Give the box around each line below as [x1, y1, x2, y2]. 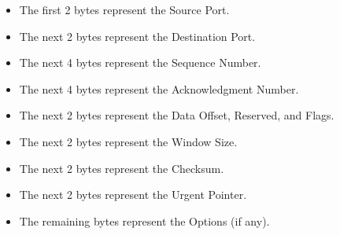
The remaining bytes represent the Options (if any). [19, 212, 270, 229]
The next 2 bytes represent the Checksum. [19, 160, 224, 176]
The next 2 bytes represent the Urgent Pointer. [19, 186, 247, 203]
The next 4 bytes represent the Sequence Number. [19, 54, 261, 71]
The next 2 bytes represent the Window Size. [19, 133, 238, 149]
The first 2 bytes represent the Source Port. [19, 2, 230, 17]
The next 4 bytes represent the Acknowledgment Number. [19, 80, 299, 97]
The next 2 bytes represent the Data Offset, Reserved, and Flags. [19, 107, 334, 123]
